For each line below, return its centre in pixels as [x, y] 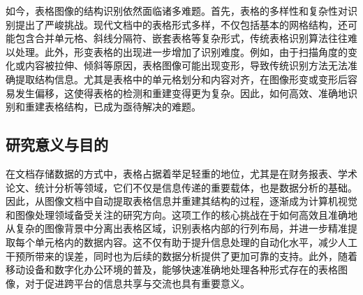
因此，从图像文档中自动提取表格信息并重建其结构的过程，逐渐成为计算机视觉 [181, 201]
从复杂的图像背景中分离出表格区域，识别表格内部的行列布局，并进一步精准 [177, 228]
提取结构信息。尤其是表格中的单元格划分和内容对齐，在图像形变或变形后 [181, 79]
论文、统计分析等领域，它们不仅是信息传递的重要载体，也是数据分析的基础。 [181, 187]
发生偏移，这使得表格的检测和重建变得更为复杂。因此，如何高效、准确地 [181, 93]
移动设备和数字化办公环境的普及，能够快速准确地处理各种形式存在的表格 [172, 269]
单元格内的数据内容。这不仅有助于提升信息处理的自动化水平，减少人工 [196, 242]
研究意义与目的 [57, 144]
